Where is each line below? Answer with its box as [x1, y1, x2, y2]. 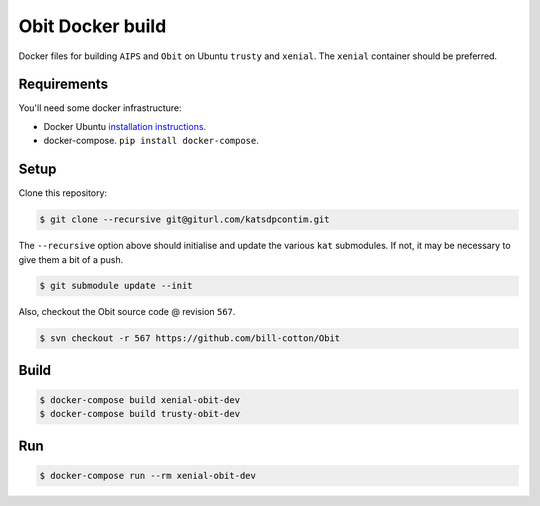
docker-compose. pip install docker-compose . [43, 135, 260, 147]
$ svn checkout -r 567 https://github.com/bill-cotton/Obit [39, 333, 341, 344]
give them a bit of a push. [18, 253, 124, 265]
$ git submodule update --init [39, 280, 194, 292]
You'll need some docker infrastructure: [18, 102, 182, 114]
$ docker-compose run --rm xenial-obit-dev [39, 470, 257, 482]
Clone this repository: [18, 187, 108, 199]
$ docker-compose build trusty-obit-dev [39, 408, 240, 420]
